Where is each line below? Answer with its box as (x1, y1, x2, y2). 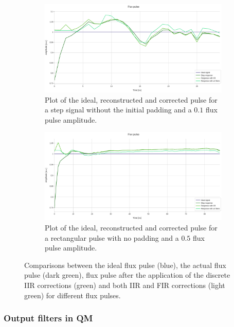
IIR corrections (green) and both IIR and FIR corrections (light (24, 279, 225, 290)
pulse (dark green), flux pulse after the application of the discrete (24, 270, 230, 280)
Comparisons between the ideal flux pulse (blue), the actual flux (24, 259, 226, 270)
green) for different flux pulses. (24, 290, 121, 300)
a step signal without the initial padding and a (45, 104, 192, 115)
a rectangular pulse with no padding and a (45, 232, 179, 243)
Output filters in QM (4, 312, 93, 324)
